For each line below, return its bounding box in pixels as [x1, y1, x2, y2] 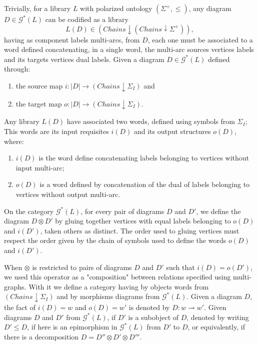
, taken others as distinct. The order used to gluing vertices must [40, 225, 239, 235]
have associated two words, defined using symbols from [66, 116, 235, 126]
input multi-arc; [15, 162, 64, 172]
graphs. [4, 281, 26, 291]
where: [4, 135, 24, 146]
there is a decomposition [4, 331, 79, 341]
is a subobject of [128, 311, 179, 322]
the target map [15, 98, 62, 108]
